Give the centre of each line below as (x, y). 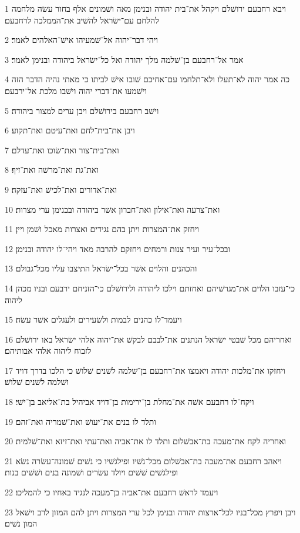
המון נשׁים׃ (21, 523)
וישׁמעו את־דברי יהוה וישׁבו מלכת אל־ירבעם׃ (76, 90)
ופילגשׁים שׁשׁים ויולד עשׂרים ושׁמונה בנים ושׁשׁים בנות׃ (92, 472)
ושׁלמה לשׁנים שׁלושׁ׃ (37, 382)
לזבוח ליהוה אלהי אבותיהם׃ (48, 351)
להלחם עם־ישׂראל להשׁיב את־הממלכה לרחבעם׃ (82, 20)
